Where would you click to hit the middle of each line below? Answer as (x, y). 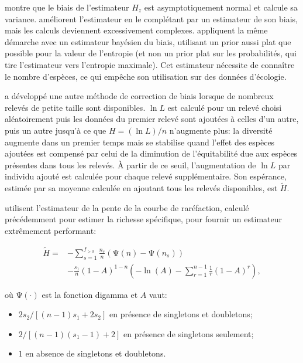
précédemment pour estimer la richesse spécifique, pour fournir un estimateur (143, 219)
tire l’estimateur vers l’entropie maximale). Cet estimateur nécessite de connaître (150, 64)
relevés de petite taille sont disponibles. (75, 107)
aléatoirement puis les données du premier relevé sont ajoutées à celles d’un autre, (152, 119)
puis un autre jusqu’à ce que (56, 130)
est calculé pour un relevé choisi (225, 107)
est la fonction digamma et (90, 294)
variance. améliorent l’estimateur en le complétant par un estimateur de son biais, (151, 18)
